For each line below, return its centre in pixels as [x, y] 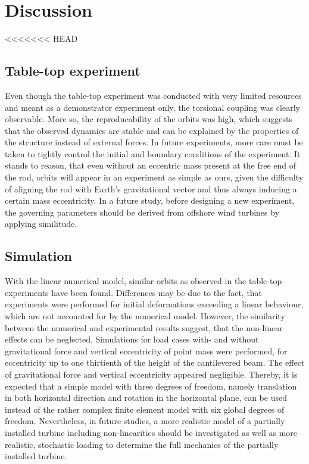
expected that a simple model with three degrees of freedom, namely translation [151, 386]
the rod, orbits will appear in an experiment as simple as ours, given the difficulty [154, 177]
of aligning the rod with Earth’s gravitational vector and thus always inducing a [151, 189]
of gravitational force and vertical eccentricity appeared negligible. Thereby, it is [151, 374]
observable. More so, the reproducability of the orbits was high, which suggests [149, 119]
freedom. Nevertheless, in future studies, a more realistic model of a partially [145, 421]
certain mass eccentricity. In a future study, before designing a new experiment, [150, 200]
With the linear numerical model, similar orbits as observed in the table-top [143, 281]
